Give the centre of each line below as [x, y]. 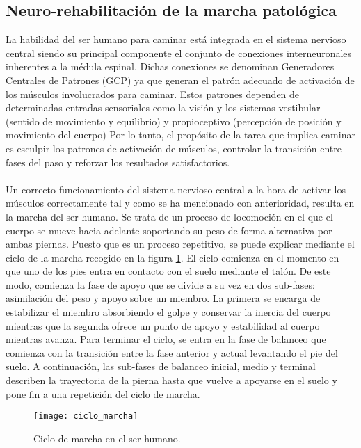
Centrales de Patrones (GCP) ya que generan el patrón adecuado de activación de [180, 80]
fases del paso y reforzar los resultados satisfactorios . [118, 162]
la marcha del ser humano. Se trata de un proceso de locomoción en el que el [169, 216]
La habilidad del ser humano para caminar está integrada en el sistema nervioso [176, 39]
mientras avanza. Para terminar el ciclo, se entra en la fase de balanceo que [166, 339]
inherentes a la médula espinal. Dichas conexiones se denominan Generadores [170, 66]
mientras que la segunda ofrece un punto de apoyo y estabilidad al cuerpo [163, 325]
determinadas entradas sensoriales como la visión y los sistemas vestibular [163, 107]
